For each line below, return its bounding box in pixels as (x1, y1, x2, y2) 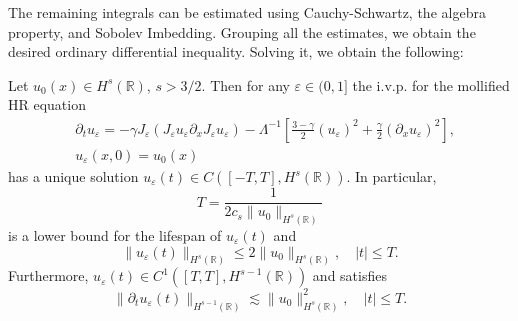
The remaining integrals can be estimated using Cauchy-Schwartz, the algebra (8, 2, 486, 22)
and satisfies (312, 265, 387, 286)
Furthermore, (8, 265, 89, 286)
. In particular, (346, 166, 437, 187)
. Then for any (201, 74, 290, 95)
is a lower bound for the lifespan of (8, 224, 222, 245)
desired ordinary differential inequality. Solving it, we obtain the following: (8, 41, 464, 62)
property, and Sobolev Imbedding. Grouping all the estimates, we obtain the (8, 21, 476, 42)
